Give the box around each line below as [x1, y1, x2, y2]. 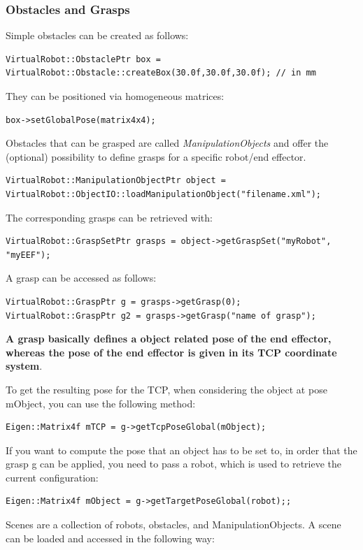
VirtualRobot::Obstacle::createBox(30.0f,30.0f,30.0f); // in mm [6, 68, 316, 78]
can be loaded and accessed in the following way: [6, 530, 215, 545]
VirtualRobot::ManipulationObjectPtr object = [6, 175, 226, 186]
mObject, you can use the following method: [6, 396, 196, 410]
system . [6, 359, 43, 373]
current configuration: [6, 470, 99, 484]
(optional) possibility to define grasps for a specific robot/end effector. [6, 149, 306, 164]
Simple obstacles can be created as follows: [6, 28, 189, 43]
